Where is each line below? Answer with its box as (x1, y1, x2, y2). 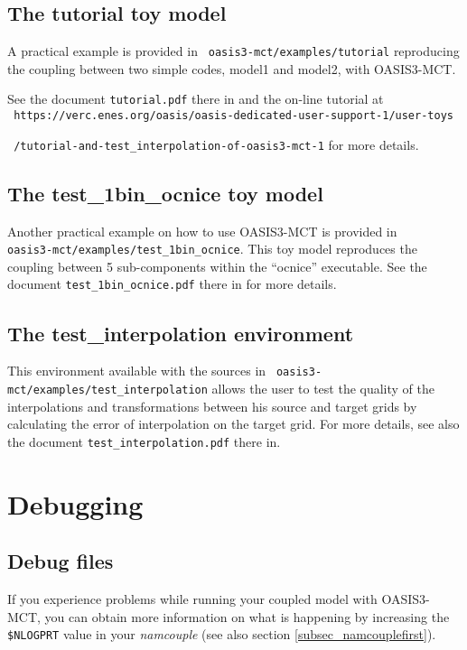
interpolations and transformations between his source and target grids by (7, 396, 417, 415)
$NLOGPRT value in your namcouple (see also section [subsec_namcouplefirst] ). (7, 625, 436, 644)
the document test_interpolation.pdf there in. (7, 432, 281, 450)
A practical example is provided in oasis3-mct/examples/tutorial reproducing (7, 42, 460, 60)
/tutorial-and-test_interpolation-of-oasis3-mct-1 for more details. (14, 135, 419, 153)
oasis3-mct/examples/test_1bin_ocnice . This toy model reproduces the (7, 239, 417, 258)
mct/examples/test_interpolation (7, 383, 208, 396)
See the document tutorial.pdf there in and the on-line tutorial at (7, 89, 384, 108)
